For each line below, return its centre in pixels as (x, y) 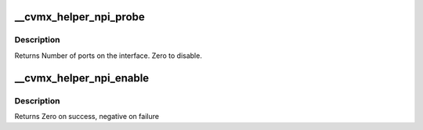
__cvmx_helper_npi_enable (82, 78)
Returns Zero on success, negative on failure (87, 116)
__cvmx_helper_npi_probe (80, 17)
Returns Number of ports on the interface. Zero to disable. (108, 56)
